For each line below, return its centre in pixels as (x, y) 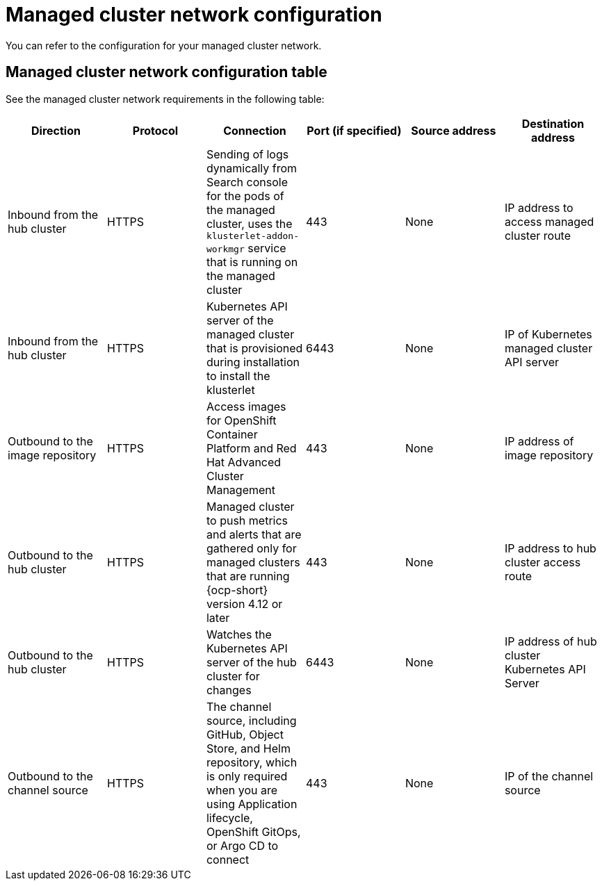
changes (229, 690)
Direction (56, 130)
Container (232, 434)
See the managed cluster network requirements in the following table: (165, 99)
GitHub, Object (245, 734)
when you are (242, 790)
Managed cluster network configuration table (166, 72)
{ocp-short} (237, 590)
